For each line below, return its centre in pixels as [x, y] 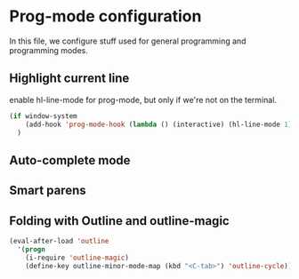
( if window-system [43, 116]
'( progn [32, 249]
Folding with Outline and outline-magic [119, 221]
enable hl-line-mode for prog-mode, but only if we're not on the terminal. [143, 100]
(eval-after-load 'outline [59, 241]
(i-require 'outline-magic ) [77, 258]
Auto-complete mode [70, 160]
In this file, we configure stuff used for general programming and [128, 41]
